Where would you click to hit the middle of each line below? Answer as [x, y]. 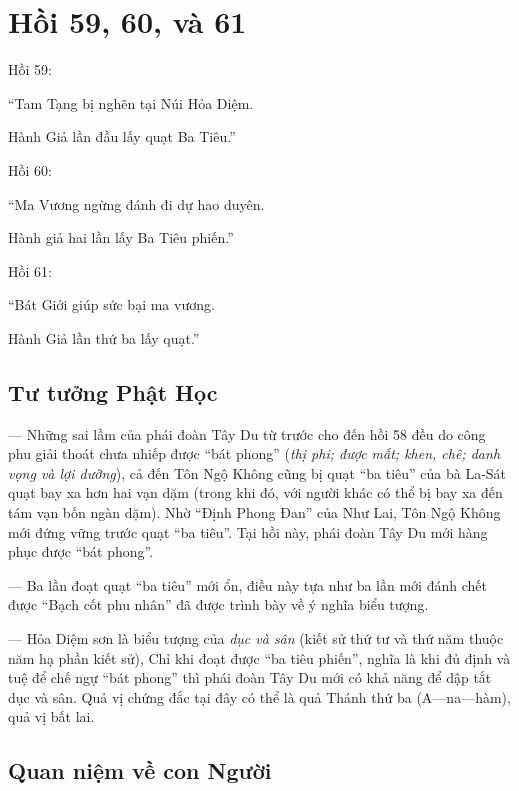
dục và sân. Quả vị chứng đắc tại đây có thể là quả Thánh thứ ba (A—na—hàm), [259, 696]
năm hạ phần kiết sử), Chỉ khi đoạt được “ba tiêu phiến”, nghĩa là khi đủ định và [259, 657]
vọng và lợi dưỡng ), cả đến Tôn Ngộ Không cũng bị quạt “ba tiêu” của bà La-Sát [257, 472]
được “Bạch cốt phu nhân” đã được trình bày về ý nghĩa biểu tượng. [218, 604]
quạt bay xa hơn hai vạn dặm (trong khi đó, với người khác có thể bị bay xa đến [255, 492]
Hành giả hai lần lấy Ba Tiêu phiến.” [121, 237]
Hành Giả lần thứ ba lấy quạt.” [104, 337]
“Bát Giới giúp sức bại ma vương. [111, 304]
